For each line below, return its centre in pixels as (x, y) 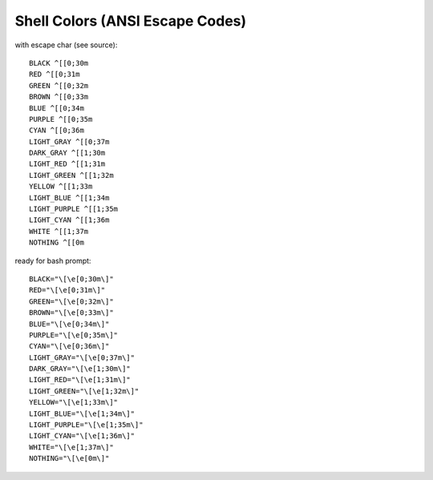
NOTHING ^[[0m (57, 243)
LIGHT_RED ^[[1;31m (67, 164)
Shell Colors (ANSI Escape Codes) (131, 21)
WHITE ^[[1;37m (59, 231)
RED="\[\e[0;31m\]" (67, 290)
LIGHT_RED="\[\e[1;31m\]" (80, 380)
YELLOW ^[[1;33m (61, 187)
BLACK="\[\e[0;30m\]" (71, 279)
